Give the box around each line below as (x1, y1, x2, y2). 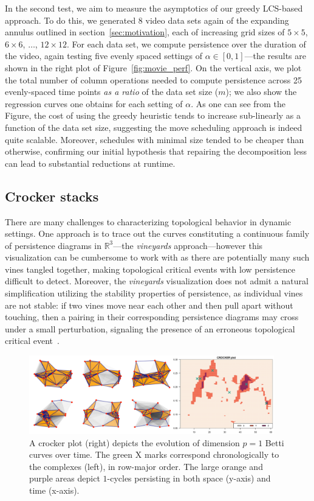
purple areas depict (29, 472, 100, 485)
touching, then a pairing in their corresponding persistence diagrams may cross (5, 310, 299, 323)
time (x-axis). (29, 484, 80, 497)
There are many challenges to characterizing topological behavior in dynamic (5, 215, 292, 228)
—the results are (244, 49, 306, 62)
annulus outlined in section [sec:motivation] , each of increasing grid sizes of (5, 26, 285, 38)
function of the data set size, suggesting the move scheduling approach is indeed (5, 121, 302, 133)
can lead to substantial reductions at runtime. (5, 156, 176, 169)
